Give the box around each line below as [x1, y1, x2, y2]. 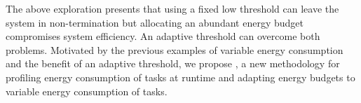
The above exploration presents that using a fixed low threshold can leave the [6, 1, 339, 15]
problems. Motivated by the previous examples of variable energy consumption [6, 42, 343, 57]
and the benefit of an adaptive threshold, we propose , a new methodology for [6, 56, 340, 71]
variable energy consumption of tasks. [6, 83, 168, 98]
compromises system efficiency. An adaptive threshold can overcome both [6, 29, 320, 43]
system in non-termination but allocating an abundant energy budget [6, 15, 304, 29]
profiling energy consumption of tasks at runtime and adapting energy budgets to [6, 69, 355, 84]
